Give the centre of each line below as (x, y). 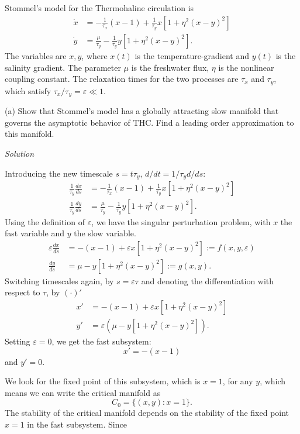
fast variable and (35, 233)
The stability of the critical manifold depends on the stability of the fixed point (147, 413)
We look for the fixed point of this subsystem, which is (103, 381)
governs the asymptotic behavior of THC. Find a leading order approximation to (149, 122)
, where (94, 56)
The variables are (36, 56)
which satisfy (28, 90)
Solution (20, 153)
